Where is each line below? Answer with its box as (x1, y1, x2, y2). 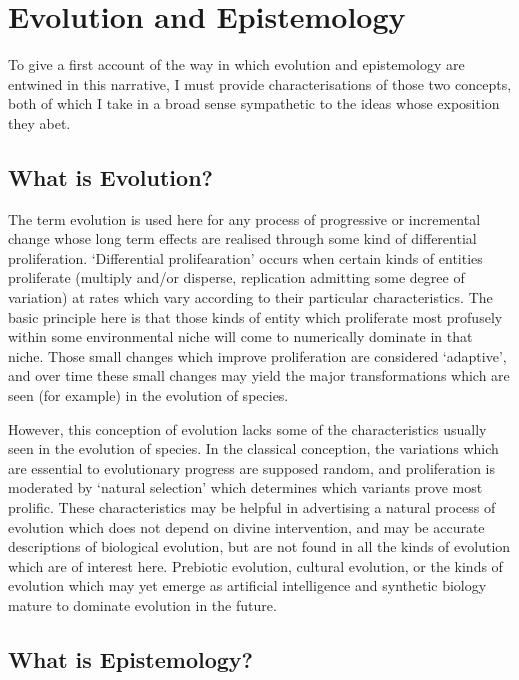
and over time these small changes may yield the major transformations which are (8, 365, 510, 386)
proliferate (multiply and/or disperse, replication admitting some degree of (8, 267, 465, 288)
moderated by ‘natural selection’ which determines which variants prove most (8, 477, 483, 498)
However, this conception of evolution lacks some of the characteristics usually (8, 418, 487, 439)
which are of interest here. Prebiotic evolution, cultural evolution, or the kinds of (8, 555, 503, 576)
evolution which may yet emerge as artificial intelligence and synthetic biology (8, 575, 487, 596)
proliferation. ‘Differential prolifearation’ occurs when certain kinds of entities (8, 247, 483, 268)
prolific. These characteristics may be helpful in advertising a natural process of (8, 497, 496, 518)
